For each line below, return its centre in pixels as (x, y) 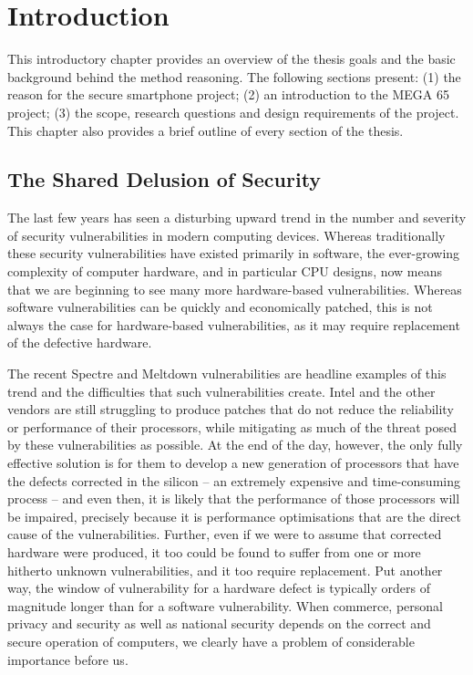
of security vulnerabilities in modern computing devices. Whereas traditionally (226, 235)
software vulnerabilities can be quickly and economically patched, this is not (220, 307)
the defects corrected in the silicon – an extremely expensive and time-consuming (234, 480)
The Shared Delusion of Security (165, 179)
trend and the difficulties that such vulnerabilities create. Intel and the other (221, 391)
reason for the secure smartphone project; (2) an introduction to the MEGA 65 (228, 94)
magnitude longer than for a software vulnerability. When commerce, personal (225, 605)
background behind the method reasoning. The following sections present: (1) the (234, 76)
